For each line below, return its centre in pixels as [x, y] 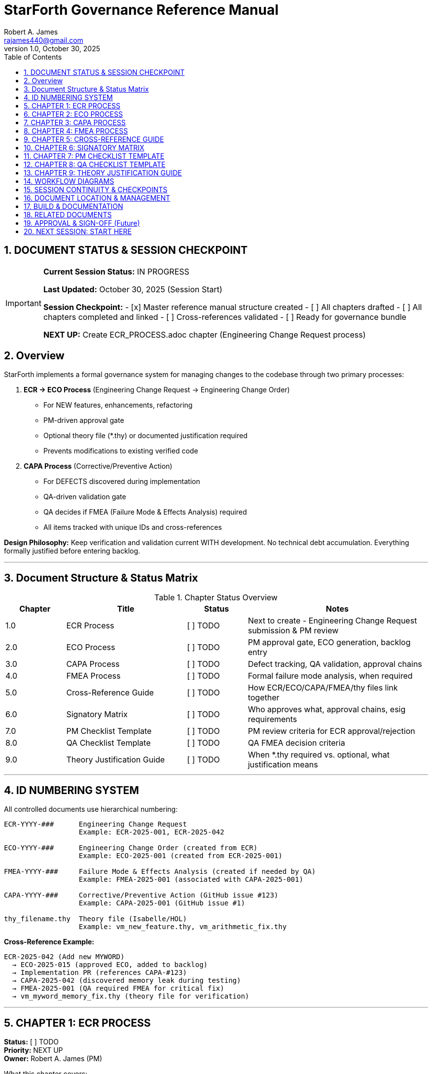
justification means [283, 765]
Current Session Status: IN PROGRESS [116, 271]
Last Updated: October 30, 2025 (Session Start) [133, 289]
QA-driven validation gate [85, 497]
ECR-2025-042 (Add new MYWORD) [64, 957]
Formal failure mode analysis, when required [330, 676]
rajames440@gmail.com [44, 40]
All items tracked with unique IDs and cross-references [133, 527]
